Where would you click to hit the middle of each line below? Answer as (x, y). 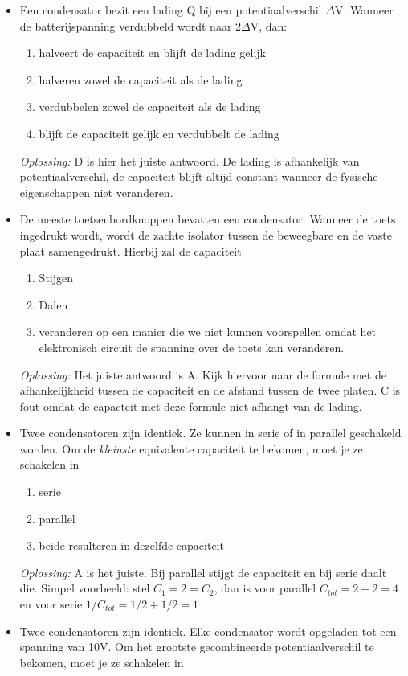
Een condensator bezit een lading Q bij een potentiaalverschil (171, 10)
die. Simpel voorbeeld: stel (85, 588)
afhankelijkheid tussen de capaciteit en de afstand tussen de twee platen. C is (210, 390)
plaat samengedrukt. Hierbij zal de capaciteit (131, 250)
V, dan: (269, 25)
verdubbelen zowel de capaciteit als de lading (150, 107)
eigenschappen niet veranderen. (96, 192)
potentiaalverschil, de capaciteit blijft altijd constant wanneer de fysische (199, 176)
